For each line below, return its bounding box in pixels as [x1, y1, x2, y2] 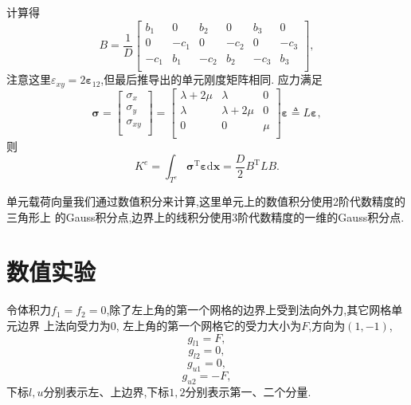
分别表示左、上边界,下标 [43, 383, 170, 399]
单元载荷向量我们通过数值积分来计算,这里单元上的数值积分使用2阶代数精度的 [6, 193, 405, 210]
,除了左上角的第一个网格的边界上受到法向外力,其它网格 [106, 301, 392, 318]
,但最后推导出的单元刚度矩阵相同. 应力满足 [100, 71, 323, 88]
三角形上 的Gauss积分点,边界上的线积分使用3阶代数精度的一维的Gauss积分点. [6, 208, 405, 225]
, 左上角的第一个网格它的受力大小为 [115, 317, 302, 333]
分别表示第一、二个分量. [185, 383, 311, 399]
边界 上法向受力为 [17, 317, 111, 333]
